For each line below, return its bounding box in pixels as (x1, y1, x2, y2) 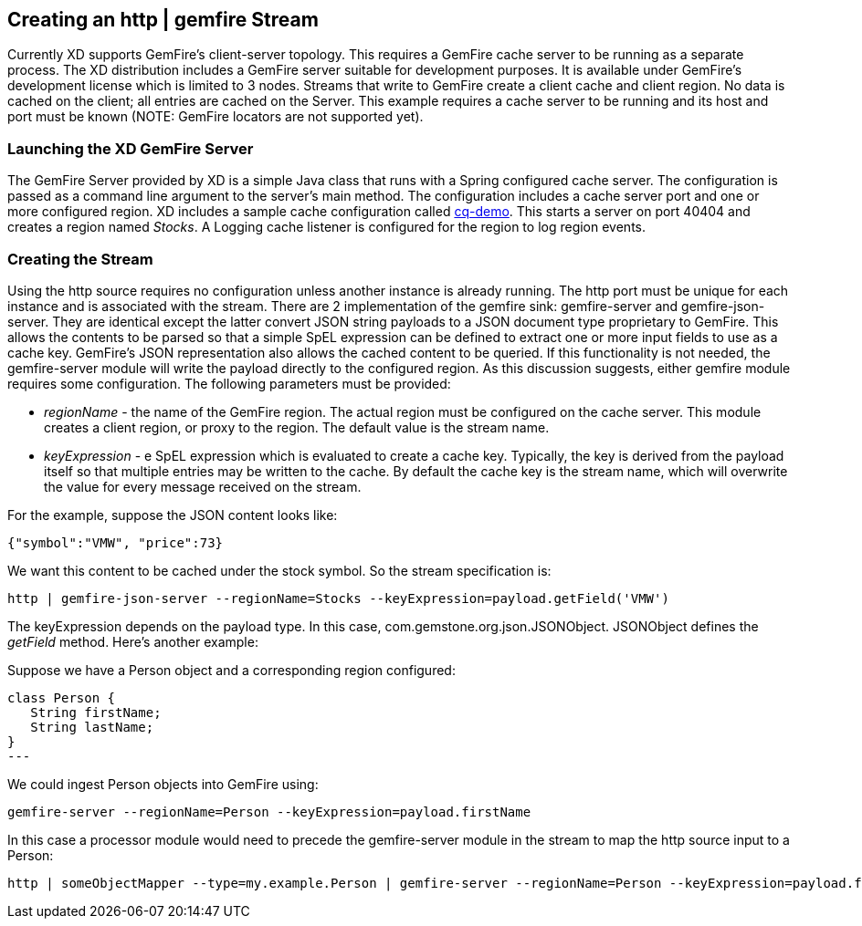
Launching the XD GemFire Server (7, 139, 254, 158)
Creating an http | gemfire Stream (7, 8, 319, 31)
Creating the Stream (7, 249, 153, 268)
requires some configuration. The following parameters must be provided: (7, 375, 451, 391)
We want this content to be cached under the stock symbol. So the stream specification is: (7, 562, 552, 578)
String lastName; (30, 719, 154, 734)
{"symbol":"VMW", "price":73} (7, 535, 224, 550)
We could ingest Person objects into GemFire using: (7, 775, 319, 792)
